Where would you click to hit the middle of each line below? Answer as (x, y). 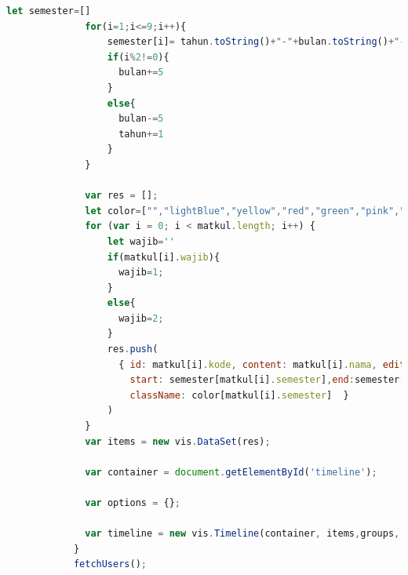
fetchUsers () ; (110, 564)
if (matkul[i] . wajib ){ (164, 257)
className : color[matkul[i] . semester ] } (239, 395)
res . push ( (133, 349)
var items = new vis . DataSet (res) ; (178, 441)
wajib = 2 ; (141, 318)
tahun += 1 (141, 134)
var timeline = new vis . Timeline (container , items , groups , (242, 534)
